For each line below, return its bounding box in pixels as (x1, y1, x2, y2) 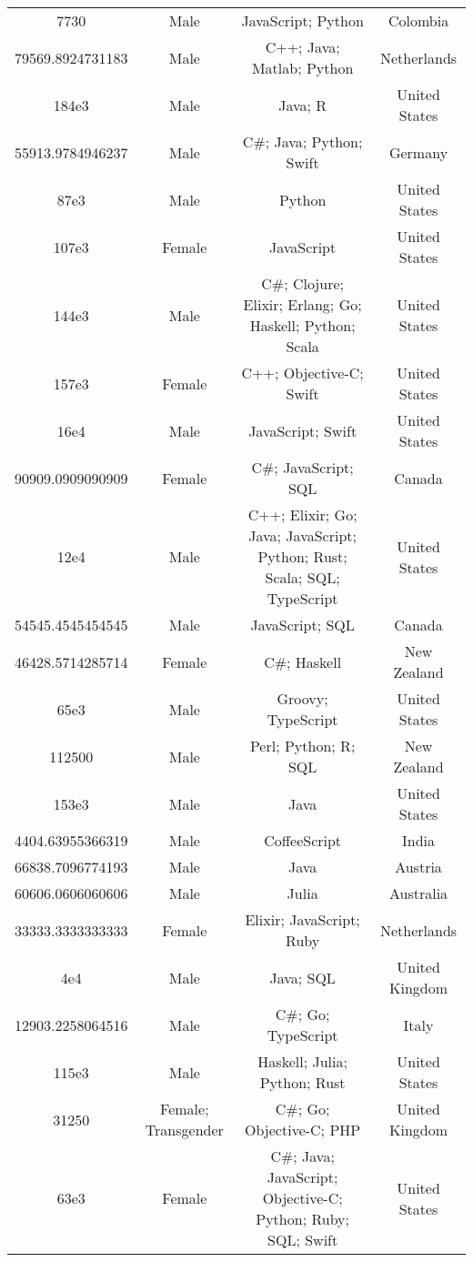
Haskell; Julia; (257, 1051, 347, 1072)
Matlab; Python (251, 57, 354, 78)
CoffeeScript (264, 830, 342, 851)
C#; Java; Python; (242, 131, 363, 152)
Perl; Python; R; (249, 735, 356, 756)
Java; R (278, 94, 327, 116)
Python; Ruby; (256, 1208, 349, 1229)
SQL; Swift (267, 1229, 338, 1250)
